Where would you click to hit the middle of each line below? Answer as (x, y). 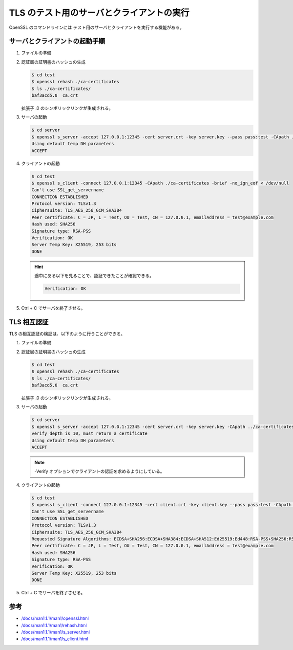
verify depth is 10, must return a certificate (89, 434)
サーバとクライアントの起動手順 (57, 41)
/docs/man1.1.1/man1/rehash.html (54, 625)
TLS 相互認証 (29, 322)
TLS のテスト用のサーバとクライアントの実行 (99, 13)
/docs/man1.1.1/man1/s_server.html (56, 632)
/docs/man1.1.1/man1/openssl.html (55, 618)
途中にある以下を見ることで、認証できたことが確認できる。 (94, 276)
